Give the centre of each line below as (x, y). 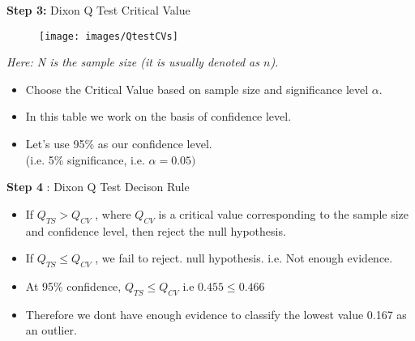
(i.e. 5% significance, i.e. (85, 159)
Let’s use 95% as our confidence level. (119, 144)
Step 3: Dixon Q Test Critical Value (98, 10)
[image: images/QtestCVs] (109, 36)
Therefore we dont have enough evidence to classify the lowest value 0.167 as (216, 314)
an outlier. (51, 330)
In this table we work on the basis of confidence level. (158, 116)
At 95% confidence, (73, 286)
